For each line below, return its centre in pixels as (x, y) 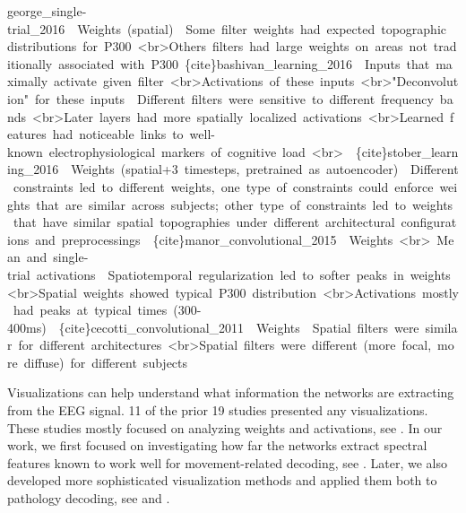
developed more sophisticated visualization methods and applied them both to (222, 480)
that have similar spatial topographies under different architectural (204, 222)
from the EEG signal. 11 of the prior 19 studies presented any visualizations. (218, 410)
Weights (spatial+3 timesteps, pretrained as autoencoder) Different (265, 169)
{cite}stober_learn (407, 151)
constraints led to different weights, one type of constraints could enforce (223, 186)
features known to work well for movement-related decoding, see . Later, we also (227, 462)
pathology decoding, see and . (89, 498)
